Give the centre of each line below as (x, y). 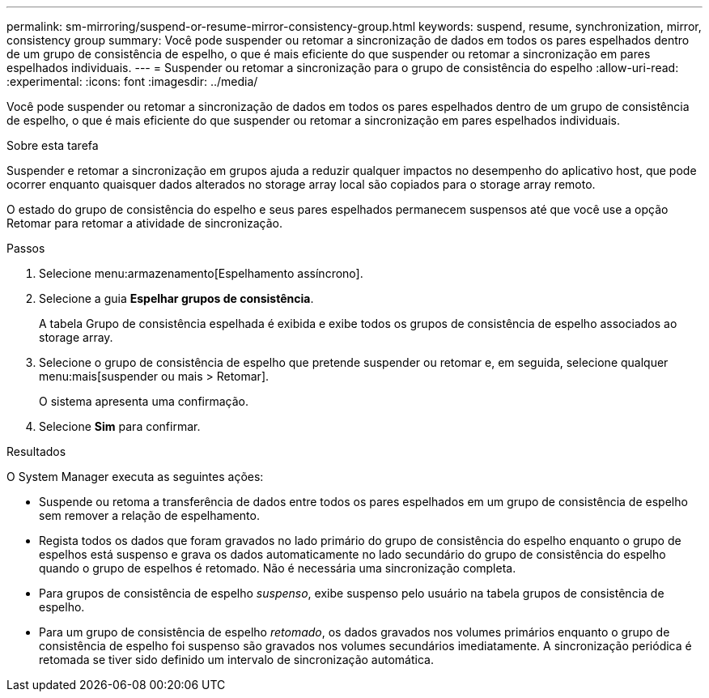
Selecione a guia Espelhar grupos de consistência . (176, 298)
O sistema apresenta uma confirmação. (144, 401)
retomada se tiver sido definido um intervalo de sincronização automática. (236, 660)
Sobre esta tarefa (53, 145)
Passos (26, 248)
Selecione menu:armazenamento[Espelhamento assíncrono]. (201, 273)
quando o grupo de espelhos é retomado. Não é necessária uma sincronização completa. (278, 568)
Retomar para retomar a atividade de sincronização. (144, 223)
